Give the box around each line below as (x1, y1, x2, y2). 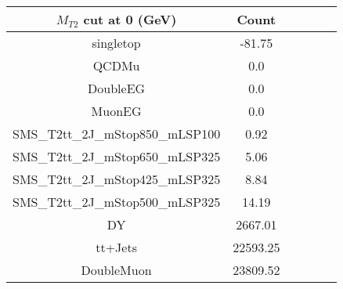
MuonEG (91, 102, 142, 120)
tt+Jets (96, 238, 137, 256)
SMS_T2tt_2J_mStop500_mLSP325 (13, 193, 221, 211)
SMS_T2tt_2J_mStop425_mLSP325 (13, 170, 221, 188)
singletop (92, 34, 141, 52)
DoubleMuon (81, 261, 152, 279)
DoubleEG (88, 79, 146, 97)
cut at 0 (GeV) (83, 10, 177, 28)
